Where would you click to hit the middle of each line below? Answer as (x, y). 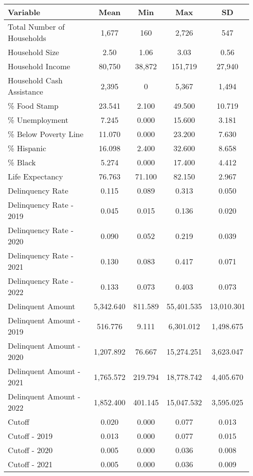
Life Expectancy (36, 176)
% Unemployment (38, 120)
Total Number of (36, 27)
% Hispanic (27, 148)
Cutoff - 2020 (30, 450)
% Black (22, 162)
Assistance (26, 91)
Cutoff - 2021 (30, 464)
